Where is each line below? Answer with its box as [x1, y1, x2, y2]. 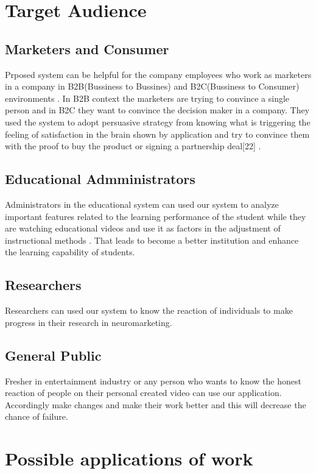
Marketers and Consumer [5, 39, 169, 58]
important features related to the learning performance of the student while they [5, 210, 306, 222]
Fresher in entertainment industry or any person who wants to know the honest [5, 374, 301, 387]
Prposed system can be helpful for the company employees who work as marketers [5, 68, 312, 80]
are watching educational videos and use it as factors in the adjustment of [5, 222, 281, 235]
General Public [5, 345, 102, 364]
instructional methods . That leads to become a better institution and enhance [5, 233, 299, 246]
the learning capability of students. [5, 246, 135, 258]
